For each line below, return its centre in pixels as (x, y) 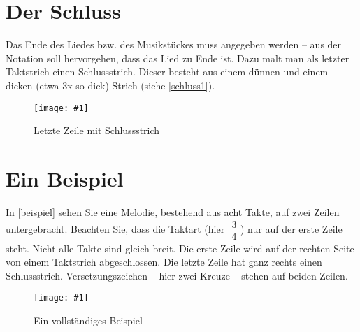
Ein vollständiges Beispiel (88, 320)
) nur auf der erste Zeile (291, 229)
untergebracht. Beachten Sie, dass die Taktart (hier (115, 229)
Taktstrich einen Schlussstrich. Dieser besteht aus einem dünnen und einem (167, 72)
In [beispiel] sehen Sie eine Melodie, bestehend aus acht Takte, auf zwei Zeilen (173, 211)
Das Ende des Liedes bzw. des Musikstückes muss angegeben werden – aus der (174, 44)
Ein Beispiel (65, 178)
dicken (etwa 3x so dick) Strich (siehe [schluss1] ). (110, 85)
